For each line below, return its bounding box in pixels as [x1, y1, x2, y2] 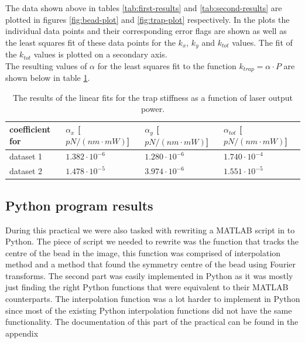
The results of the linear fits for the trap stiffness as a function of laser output [13, 91, 293, 103]
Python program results [5, 196, 153, 214]
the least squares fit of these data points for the [5, 36, 176, 48]
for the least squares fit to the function [97, 59, 237, 72]
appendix [5, 327, 39, 339]
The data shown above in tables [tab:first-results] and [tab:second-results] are [5, 2, 282, 13]
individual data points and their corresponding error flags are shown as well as [5, 25, 287, 37]
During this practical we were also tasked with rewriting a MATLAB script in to [5, 223, 295, 236]
